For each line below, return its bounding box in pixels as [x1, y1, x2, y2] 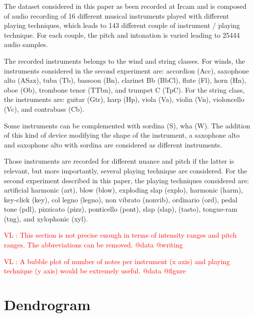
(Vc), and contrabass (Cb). [4, 103, 84, 114]
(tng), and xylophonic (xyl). [4, 213, 88, 223]
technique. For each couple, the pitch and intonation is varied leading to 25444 [4, 29, 240, 40]
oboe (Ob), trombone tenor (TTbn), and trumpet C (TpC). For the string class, [4, 84, 245, 95]
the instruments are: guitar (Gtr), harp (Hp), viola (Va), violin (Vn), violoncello [4, 94, 245, 104]
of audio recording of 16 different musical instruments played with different [4, 10, 229, 21]
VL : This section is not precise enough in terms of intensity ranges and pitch [4, 230, 237, 240]
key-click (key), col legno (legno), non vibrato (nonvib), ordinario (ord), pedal [4, 194, 238, 204]
